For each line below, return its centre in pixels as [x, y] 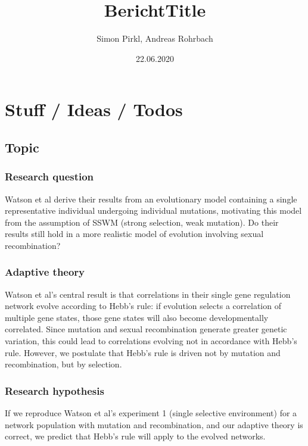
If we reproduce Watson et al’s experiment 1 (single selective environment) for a [151, 413]
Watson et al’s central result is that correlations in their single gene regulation [148, 294]
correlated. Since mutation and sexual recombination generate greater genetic [146, 329]
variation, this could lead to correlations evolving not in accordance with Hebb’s [151, 341]
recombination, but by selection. [63, 364]
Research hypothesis [55, 390]
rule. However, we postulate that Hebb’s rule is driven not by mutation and [143, 352]
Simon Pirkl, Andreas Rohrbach [155, 38]
